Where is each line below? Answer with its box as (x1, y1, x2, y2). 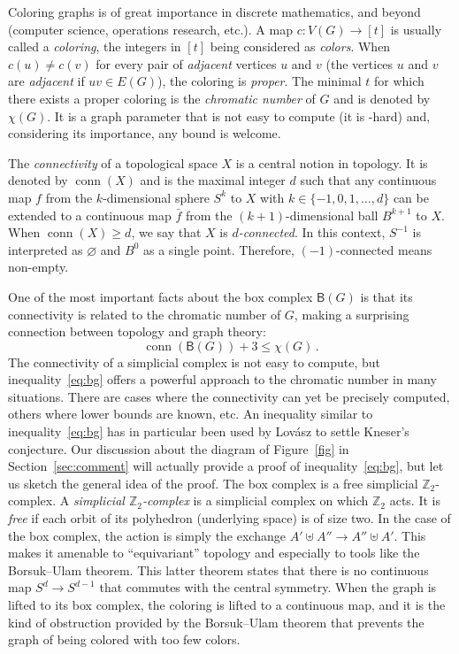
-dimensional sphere (103, 188, 210, 206)
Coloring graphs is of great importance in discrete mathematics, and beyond (8, 3, 421, 20)
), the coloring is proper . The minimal (157, 72, 362, 90)
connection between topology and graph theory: (8, 322, 266, 341)
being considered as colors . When (210, 37, 391, 56)
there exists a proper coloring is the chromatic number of (8, 88, 316, 107)
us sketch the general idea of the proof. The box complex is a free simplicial (8, 473, 418, 492)
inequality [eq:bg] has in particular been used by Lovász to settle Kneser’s (8, 422, 409, 441)
